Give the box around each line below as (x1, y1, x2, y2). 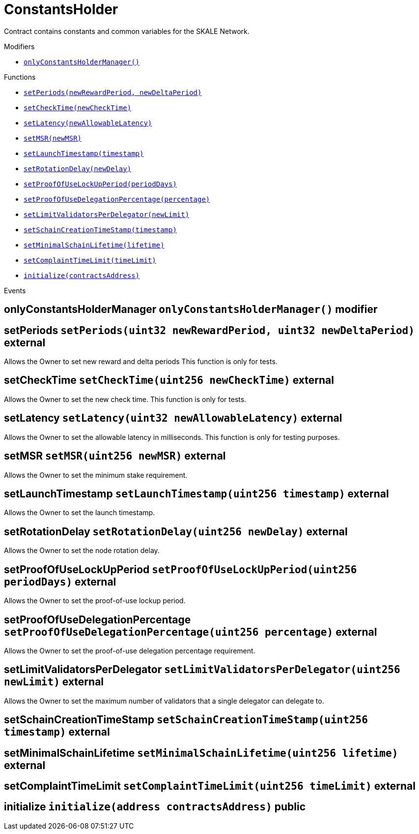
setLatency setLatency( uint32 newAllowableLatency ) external (4, 412, 342, 425)
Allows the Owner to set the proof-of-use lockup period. (4, 596, 186, 605)
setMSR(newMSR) (24, 134, 82, 142)
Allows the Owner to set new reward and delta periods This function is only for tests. (4, 357, 278, 366)
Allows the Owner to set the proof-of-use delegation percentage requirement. (4, 646, 255, 655)
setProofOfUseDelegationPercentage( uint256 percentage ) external (4, 625, 377, 638)
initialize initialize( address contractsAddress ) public (4, 801, 306, 813)
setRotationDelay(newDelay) (24, 164, 132, 173)
